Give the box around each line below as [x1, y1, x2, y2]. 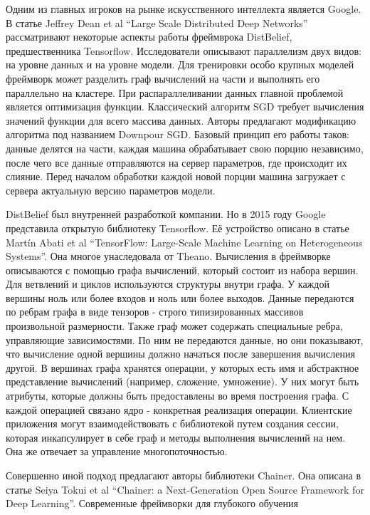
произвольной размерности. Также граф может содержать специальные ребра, [6, 318, 343, 333]
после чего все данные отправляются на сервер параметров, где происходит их [6, 155, 347, 170]
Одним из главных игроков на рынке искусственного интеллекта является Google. [6, 1, 361, 16]
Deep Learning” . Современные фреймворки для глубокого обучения [6, 496, 298, 511]
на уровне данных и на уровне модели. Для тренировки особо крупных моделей [6, 57, 354, 72]
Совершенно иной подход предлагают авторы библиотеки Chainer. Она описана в [6, 468, 361, 482]
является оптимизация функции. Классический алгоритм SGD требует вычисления [6, 99, 364, 114]
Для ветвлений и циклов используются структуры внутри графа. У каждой [6, 276, 329, 291]
